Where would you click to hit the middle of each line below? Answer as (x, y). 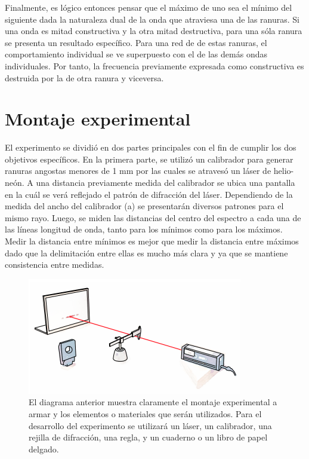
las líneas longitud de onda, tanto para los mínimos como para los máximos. (144, 229)
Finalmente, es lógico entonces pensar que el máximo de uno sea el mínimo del (149, 7)
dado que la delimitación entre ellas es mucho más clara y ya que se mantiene (146, 253)
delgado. (44, 449)
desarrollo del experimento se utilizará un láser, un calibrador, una (150, 425)
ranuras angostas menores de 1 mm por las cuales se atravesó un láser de (138, 171)
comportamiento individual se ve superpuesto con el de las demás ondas (136, 54)
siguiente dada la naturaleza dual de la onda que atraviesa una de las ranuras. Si (152, 19)
